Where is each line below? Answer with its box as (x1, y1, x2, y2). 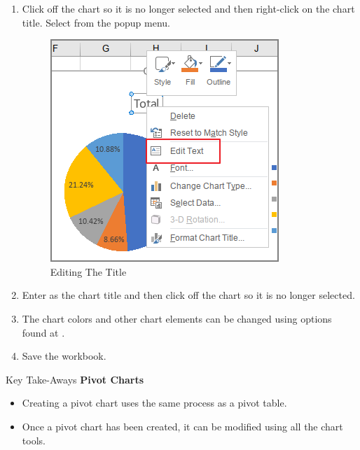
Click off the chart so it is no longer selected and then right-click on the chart (22, 1, 355, 15)
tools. (22, 433, 46, 447)
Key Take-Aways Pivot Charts (6, 372, 144, 386)
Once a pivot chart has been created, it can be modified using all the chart (22, 419, 343, 433)
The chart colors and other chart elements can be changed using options (22, 311, 332, 325)
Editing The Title (50, 264, 127, 279)
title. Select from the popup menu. (22, 15, 171, 29)
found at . (22, 325, 65, 339)
